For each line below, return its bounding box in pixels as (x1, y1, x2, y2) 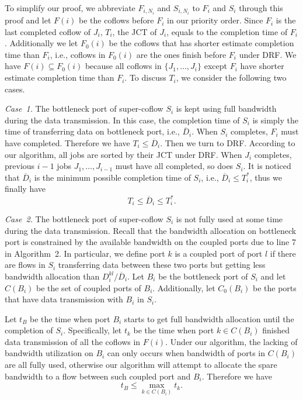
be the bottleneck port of (158, 270, 248, 282)
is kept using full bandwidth (176, 102, 277, 115)
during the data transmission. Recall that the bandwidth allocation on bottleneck (5, 224, 297, 236)
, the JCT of (112, 25, 157, 37)
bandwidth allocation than (5, 270, 100, 282)
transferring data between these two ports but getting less (58, 258, 266, 271)
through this (239, 2, 283, 13)
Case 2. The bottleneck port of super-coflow (5, 212, 163, 225)
